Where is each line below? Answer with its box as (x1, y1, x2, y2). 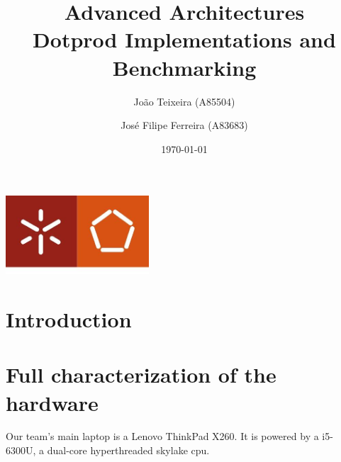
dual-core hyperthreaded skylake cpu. (47, 443, 210, 458)
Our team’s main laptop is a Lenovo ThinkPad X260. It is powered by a (6, 429, 319, 444)
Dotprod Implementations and (33, 25, 336, 54)
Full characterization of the (6, 360, 276, 389)
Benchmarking (112, 52, 257, 81)
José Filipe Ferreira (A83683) (121, 118, 248, 133)
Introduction (6, 304, 132, 333)
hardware (6, 388, 99, 417)
